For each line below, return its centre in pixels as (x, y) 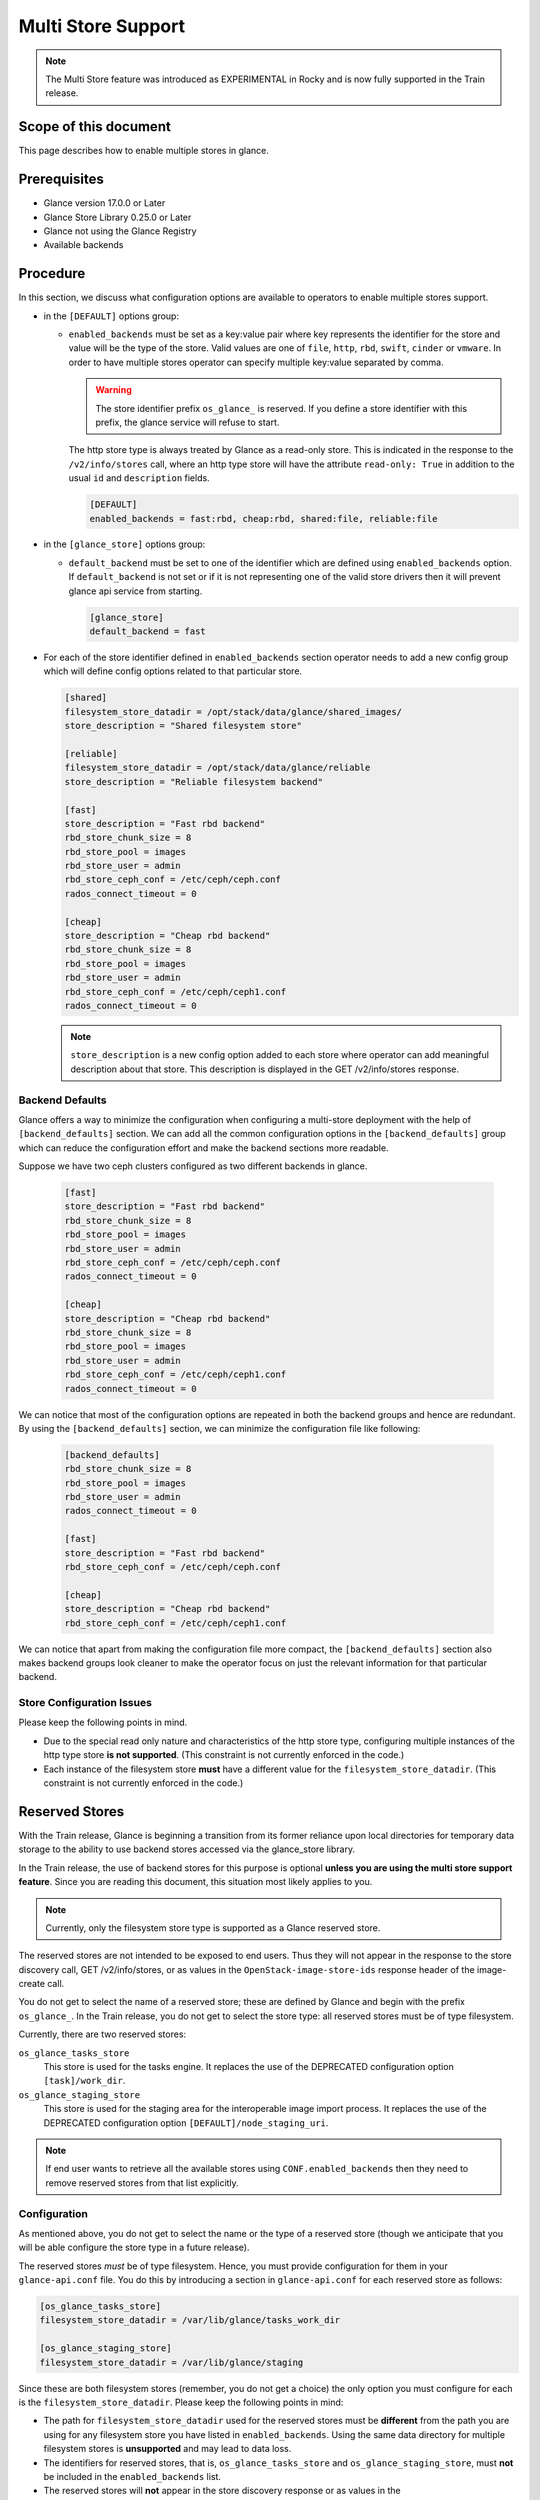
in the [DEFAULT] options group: (111, 316)
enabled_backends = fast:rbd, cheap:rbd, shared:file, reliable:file (263, 518)
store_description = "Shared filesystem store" (183, 726)
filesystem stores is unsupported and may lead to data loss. (167, 2449)
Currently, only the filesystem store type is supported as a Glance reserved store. (213, 1927)
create (31, 1984)
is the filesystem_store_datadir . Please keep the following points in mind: (181, 2402)
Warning (113, 390)
